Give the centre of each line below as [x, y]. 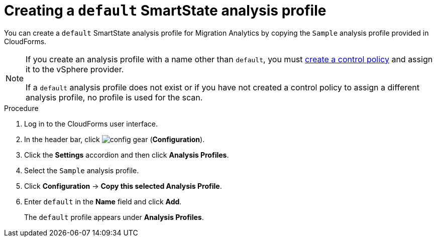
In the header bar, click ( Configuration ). [115, 139]
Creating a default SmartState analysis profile [165, 11]
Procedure [21, 108]
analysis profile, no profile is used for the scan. [114, 97]
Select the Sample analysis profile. [82, 170]
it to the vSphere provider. [75, 69]
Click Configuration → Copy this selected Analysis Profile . [123, 186]
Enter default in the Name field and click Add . [103, 201]
